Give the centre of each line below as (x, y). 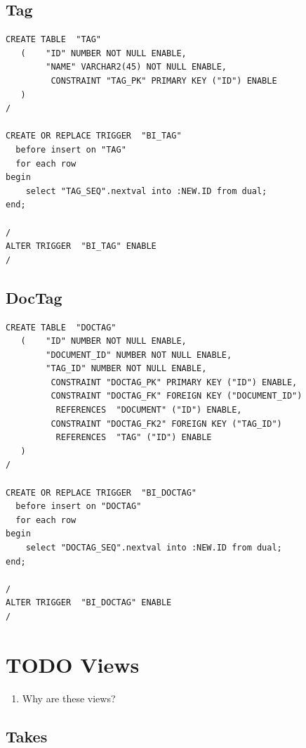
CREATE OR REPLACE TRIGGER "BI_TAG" (94, 136)
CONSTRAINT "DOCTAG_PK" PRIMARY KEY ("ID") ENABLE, (174, 382)
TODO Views (73, 664)
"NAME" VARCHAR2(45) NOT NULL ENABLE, (136, 67)
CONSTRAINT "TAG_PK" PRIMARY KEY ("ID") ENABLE (164, 80)
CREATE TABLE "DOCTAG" (61, 327)
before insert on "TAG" (71, 149)
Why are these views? (69, 698)
